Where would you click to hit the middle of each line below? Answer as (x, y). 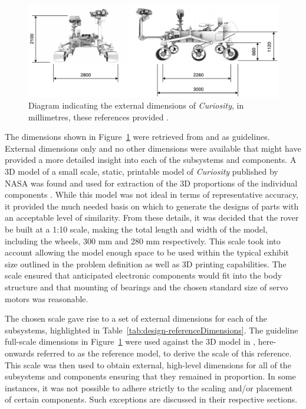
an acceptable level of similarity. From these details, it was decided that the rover (152, 217)
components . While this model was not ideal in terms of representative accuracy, (152, 194)
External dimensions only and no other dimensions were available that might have (153, 148)
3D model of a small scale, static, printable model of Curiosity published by (142, 171)
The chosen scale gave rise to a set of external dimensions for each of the (136, 318)
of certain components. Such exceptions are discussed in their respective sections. (151, 399)
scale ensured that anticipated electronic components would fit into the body (144, 275)
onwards (19, 353)
